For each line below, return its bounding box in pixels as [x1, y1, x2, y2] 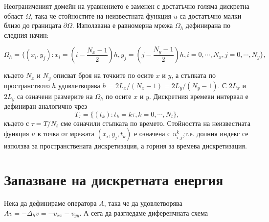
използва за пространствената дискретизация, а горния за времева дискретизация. [4, 141, 247, 151]
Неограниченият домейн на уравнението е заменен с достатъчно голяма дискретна [4, 1, 249, 11]
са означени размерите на [17, 91, 93, 101]
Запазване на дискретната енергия [4, 170, 224, 190]
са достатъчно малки [179, 10, 242, 21]
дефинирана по [185, 20, 230, 30]
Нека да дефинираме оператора [4, 198, 97, 208]
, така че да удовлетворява [104, 198, 182, 208]
